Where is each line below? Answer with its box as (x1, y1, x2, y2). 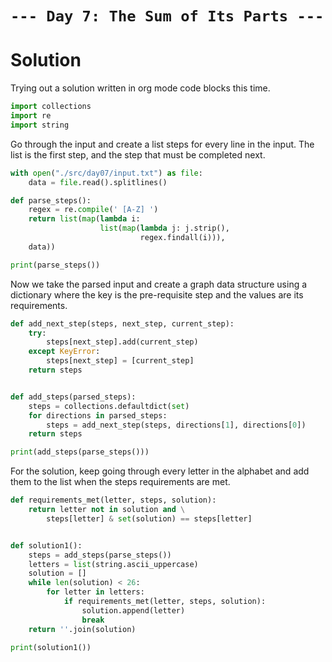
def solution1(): (10, 540, 83, 551)
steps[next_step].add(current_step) (46, 337, 199, 347)
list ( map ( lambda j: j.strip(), (99, 223, 230, 234)
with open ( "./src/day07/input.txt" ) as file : (10, 168, 203, 178)
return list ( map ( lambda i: (28, 214, 141, 224)
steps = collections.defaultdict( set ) (28, 401, 190, 411)
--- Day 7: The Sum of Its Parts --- (10, 7, 325, 26)
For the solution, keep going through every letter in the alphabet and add (10, 465, 310, 477)
